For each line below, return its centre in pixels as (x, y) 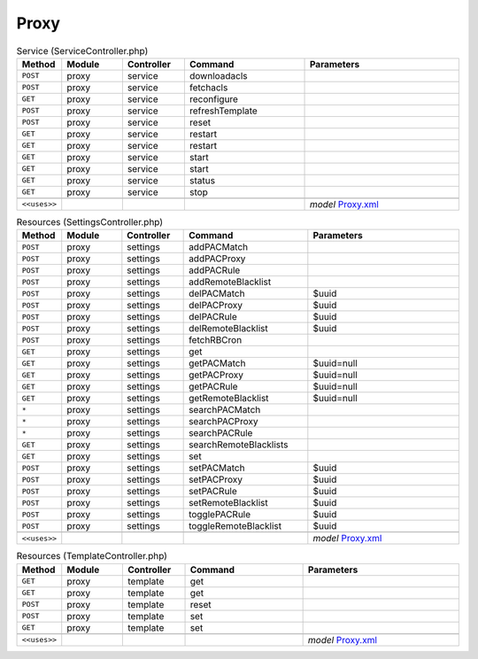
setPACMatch (217, 468)
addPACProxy (217, 259)
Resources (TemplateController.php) (92, 556)
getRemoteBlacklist (229, 399)
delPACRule (213, 317)
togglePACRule (220, 515)
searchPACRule (221, 433)
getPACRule (213, 387)
